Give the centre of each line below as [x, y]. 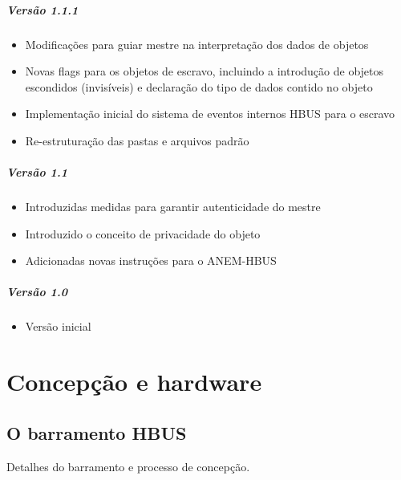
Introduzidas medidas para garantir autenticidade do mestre [173, 207]
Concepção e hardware [134, 382]
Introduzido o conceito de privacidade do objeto [143, 233]
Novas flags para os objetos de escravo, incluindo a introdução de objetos [205, 71]
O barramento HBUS [97, 432]
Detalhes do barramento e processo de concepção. [128, 466]
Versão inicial [58, 326]
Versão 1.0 [37, 292]
